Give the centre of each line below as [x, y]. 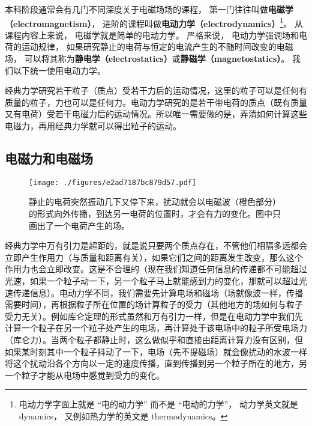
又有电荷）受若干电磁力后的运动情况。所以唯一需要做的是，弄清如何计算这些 [156, 114]
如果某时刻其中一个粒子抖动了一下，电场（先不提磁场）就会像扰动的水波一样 [156, 351]
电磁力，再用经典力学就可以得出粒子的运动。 [93, 126]
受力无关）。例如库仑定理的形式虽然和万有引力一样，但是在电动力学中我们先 [154, 316]
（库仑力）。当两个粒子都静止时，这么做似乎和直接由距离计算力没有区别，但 [154, 339]
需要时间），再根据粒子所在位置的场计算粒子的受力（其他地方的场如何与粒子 [154, 304]
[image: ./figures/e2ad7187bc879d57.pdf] [113, 182]
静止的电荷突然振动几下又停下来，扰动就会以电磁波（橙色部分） [155, 202]
